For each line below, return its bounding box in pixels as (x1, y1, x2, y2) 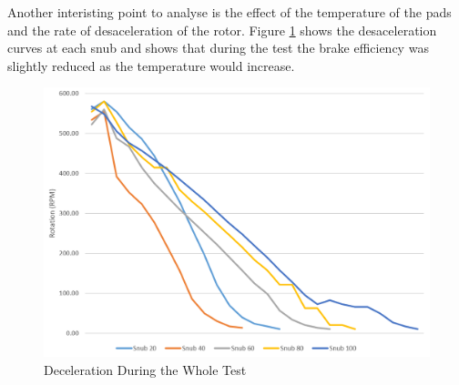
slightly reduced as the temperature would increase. (7, 56, 295, 75)
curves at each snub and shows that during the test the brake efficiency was (7, 38, 429, 57)
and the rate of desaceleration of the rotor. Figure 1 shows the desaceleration (7, 20, 437, 39)
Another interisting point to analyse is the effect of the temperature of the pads (7, 3, 452, 21)
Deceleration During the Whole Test (44, 360, 247, 380)
